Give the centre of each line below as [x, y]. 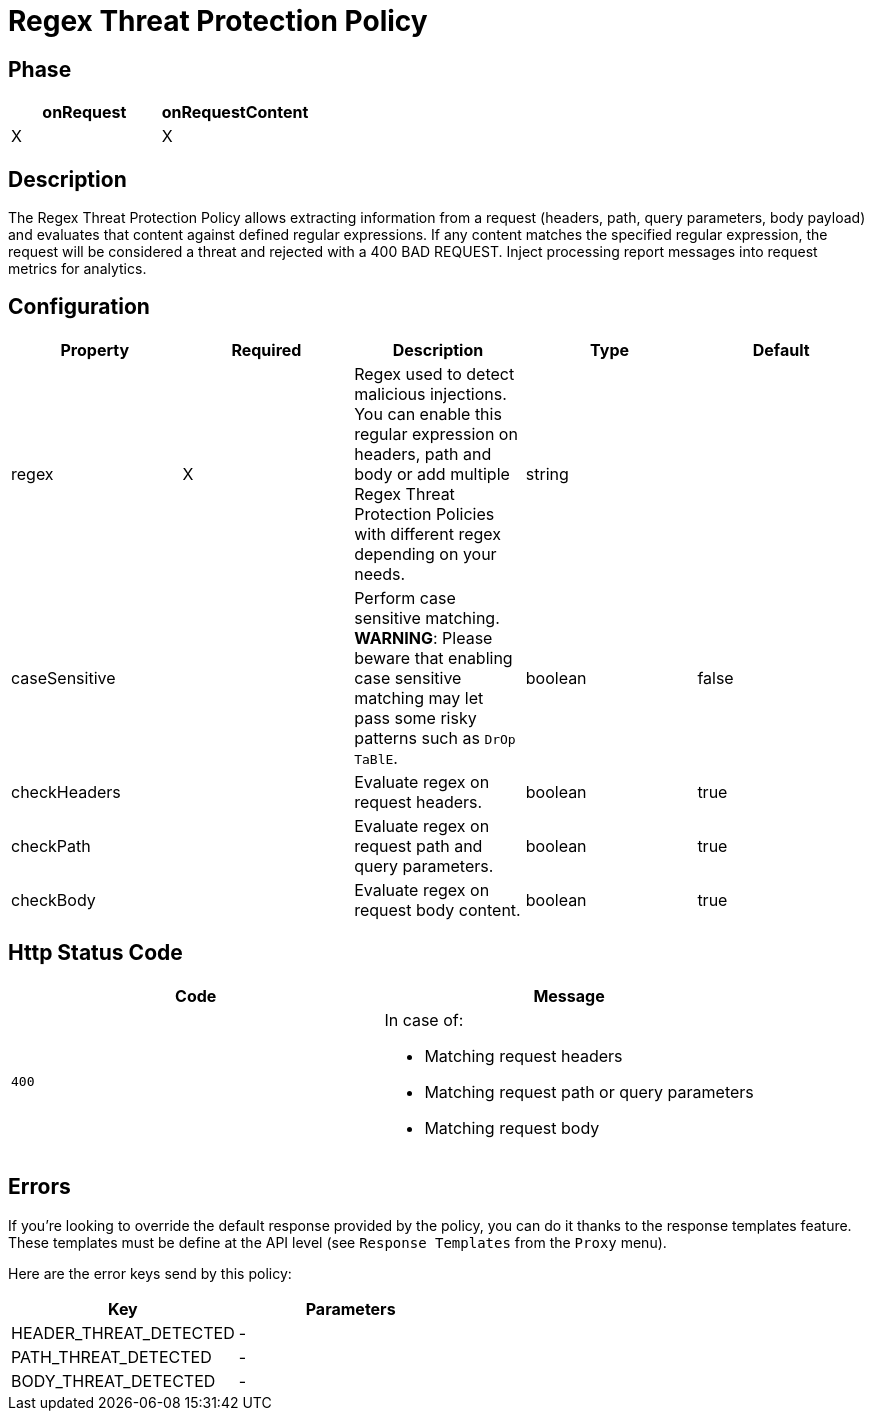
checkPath [51, 845]
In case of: [424, 1019]
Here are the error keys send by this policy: [150, 1273]
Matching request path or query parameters [589, 1091]
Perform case [405, 597]
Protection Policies [424, 513]
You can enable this [428, 413]
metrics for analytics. [77, 269]
